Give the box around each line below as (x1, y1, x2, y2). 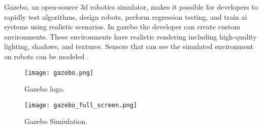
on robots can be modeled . (4, 51, 89, 61)
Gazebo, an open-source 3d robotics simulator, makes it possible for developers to (4, 2, 258, 12)
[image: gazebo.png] (24, 69, 94, 76)
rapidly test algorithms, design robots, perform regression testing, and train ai (4, 11, 247, 22)
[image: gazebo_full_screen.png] (24, 101, 137, 109)
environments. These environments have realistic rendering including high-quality (4, 31, 257, 41)
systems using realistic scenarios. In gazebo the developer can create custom (4, 21, 241, 32)
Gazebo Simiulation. (24, 116, 88, 126)
